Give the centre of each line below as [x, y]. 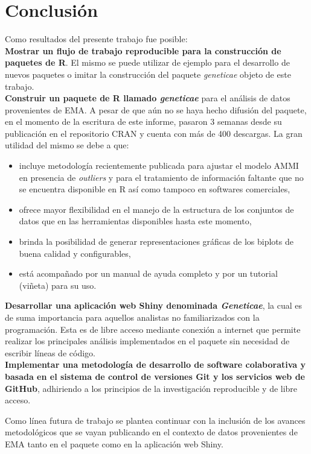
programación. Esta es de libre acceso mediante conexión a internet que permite [153, 329]
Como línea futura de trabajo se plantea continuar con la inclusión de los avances [155, 420]
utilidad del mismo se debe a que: [67, 145]
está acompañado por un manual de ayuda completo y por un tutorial [148, 273]
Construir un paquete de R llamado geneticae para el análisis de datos [148, 98]
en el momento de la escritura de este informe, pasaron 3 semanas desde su [143, 121]
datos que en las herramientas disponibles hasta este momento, [135, 221]
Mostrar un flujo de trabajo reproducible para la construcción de [143, 50]
